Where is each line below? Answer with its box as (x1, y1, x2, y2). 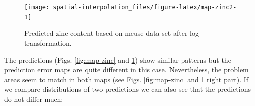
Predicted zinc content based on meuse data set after (24, 28, 188, 38)
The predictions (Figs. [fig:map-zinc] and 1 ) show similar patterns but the (4, 54, 231, 65)
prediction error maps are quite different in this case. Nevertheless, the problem (4, 64, 249, 75)
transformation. (24, 37, 72, 48)
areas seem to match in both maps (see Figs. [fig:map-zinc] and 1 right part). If (4, 74, 249, 84)
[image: (24, 4, 50, 11)
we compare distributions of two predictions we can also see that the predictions (4, 84, 251, 94)
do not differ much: (4, 93, 63, 104)
